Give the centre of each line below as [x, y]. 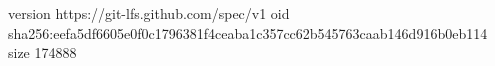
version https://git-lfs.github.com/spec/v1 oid [149, 13]
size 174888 [42, 52]
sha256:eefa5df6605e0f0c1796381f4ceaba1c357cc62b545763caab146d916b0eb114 [248, 32]
